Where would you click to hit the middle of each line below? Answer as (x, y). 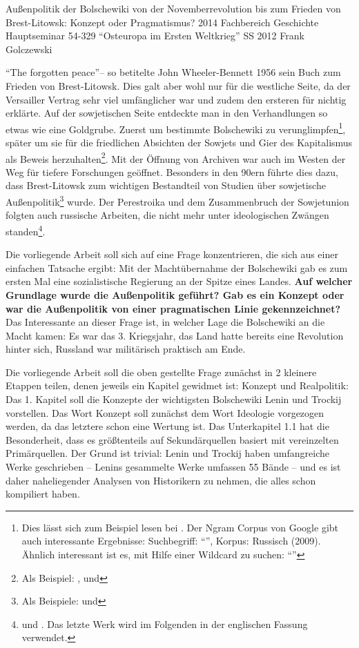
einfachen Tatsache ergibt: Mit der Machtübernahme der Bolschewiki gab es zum (177, 267)
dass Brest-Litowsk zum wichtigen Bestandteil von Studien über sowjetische (166, 185)
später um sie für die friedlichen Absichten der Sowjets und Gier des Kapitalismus (179, 142)
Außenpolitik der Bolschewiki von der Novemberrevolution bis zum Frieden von (173, 8)
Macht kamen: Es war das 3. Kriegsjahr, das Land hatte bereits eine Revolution (175, 335)
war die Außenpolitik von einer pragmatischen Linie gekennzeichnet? (173, 308)
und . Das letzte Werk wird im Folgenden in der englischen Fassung (165, 624)
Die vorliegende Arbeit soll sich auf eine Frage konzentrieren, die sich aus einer (172, 254)
